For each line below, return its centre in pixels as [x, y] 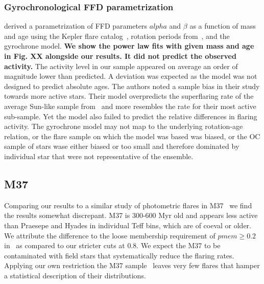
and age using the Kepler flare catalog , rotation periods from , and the [117, 36]
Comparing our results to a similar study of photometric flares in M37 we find [128, 205]
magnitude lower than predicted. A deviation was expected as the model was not [131, 76]
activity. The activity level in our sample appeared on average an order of [121, 66]
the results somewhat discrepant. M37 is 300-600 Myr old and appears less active [131, 215]
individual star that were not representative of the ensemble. [99, 156]
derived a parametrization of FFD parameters [76, 26]
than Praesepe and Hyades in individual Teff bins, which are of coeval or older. [128, 225]
